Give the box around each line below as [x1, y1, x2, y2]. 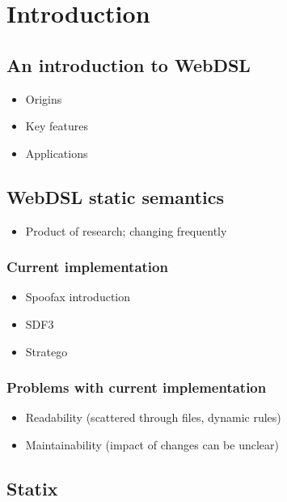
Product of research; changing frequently [25, 222, 227, 239]
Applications [25, 144, 88, 161]
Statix [6, 475, 58, 500]
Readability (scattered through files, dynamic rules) [25, 409, 281, 426]
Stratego [25, 342, 68, 359]
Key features [25, 117, 88, 134]
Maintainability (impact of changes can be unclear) [25, 436, 279, 453]
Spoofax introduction [25, 288, 131, 305]
